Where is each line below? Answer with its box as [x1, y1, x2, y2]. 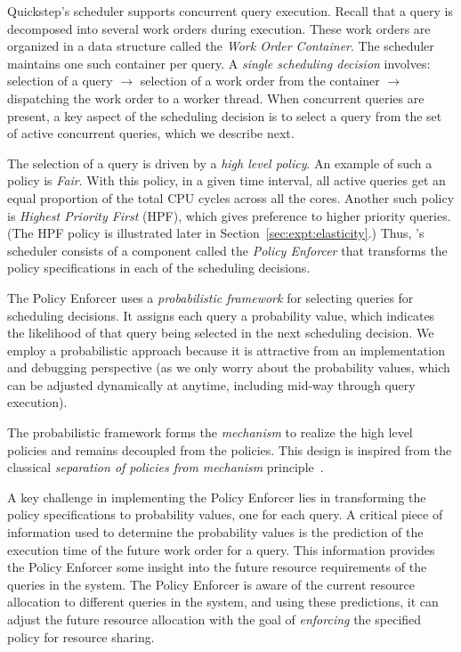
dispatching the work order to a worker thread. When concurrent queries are [7, 88, 425, 107]
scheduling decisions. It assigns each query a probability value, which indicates [7, 306, 435, 324]
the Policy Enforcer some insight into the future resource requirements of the [7, 558, 427, 576]
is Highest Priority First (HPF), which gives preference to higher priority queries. [7, 206, 451, 224]
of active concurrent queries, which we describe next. [7, 124, 295, 143]
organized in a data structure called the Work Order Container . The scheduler [7, 37, 434, 55]
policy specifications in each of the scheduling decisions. [7, 258, 311, 277]
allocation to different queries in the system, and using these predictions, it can [7, 592, 439, 611]
